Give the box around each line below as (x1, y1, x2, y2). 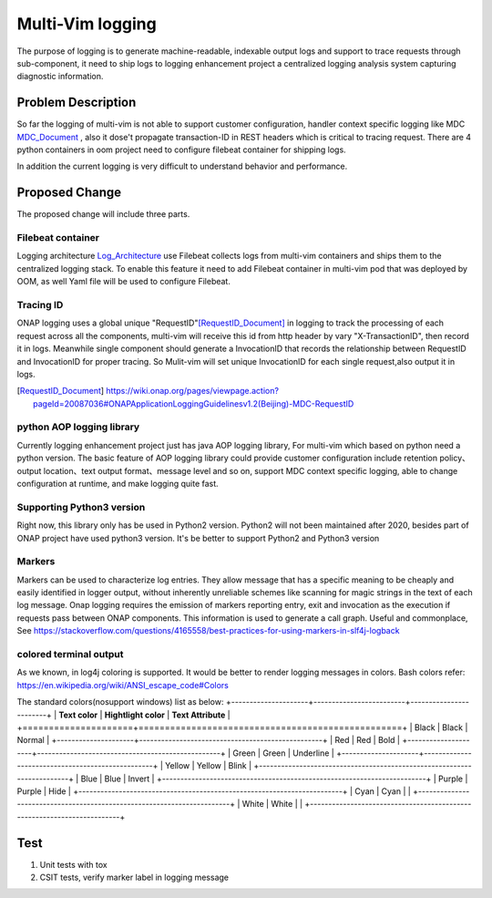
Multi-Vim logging (16, 14, 157, 34)
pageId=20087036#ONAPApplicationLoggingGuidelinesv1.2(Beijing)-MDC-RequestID (33, 397, 354, 409)
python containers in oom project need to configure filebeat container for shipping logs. (16, 144, 346, 155)
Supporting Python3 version (16, 501, 146, 513)
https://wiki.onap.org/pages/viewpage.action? (106, 386, 280, 397)
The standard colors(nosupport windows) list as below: (16, 697, 224, 707)
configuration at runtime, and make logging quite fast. (16, 479, 219, 490)
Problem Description (16, 95, 137, 110)
